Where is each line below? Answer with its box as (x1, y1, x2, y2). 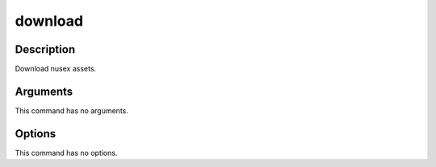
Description (15, 43, 76, 56)
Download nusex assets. (15, 64, 97, 74)
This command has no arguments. (15, 105, 128, 116)
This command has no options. (15, 148, 118, 157)
